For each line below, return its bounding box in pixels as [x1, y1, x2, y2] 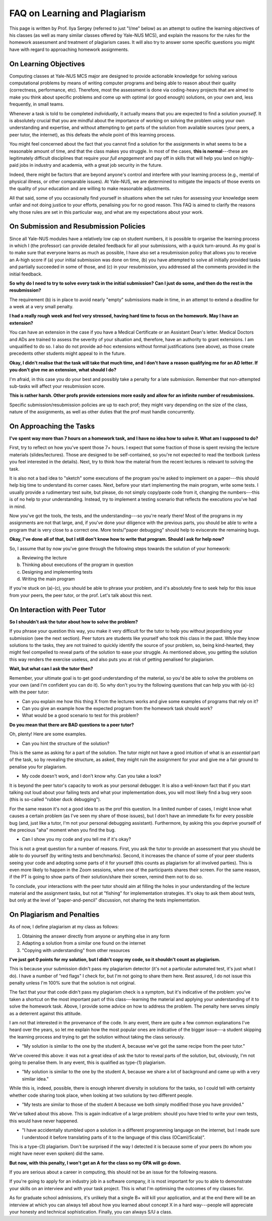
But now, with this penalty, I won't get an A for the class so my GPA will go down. [9, 1160, 181, 1166]
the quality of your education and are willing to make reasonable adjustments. [9, 185, 171, 192]
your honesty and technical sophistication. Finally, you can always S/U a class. [9, 1209, 173, 1215]
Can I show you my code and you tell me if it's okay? [22, 836, 131, 842]
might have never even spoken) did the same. [9, 1150, 104, 1157]
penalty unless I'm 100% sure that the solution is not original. [9, 980, 136, 986]
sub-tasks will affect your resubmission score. [9, 383, 105, 389]
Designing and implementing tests [22, 569, 93, 575]
